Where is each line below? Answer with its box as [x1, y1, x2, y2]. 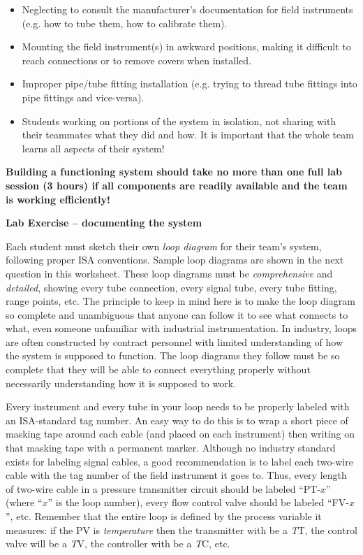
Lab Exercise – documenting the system [6, 215, 202, 230]
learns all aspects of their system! [22, 140, 165, 155]
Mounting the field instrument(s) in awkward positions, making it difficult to [22, 39, 351, 54]
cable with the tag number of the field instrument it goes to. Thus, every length [6, 468, 347, 482]
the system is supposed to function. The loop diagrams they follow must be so [6, 348, 340, 363]
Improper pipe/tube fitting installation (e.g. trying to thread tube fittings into [22, 76, 357, 91]
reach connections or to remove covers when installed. [22, 52, 251, 67]
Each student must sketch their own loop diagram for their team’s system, [6, 238, 322, 253]
